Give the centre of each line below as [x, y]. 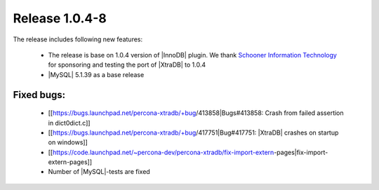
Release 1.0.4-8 [60, 18]
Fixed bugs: [39, 95]
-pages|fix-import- [301, 152]
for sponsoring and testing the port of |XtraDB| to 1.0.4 [127, 65]
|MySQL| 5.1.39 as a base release [96, 74]
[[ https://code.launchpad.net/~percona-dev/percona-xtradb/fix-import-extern [161, 152]
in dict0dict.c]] [69, 123]
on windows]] [68, 142]
